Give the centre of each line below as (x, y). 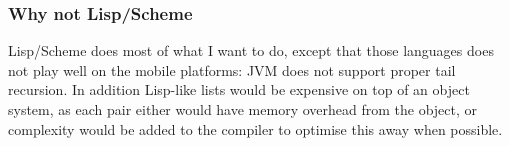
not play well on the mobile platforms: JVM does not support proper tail (232, 69)
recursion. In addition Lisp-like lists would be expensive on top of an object (239, 89)
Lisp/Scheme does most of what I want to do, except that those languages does (251, 50)
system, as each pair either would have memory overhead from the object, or (243, 109)
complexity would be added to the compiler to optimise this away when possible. (255, 128)
